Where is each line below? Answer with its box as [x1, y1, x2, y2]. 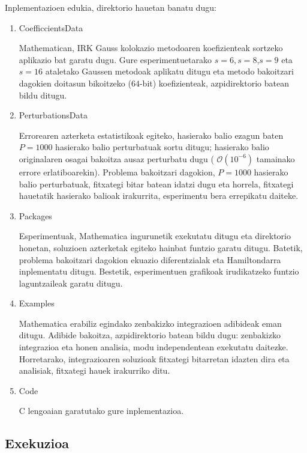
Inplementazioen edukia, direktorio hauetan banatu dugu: [5, 1, 216, 13]
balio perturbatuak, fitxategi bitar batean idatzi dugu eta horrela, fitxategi [19, 177, 294, 190]
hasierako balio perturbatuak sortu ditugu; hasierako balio [55, 141, 269, 153]
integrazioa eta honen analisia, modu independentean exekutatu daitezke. [19, 341, 288, 353]
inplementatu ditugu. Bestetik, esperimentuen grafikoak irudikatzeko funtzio [19, 265, 299, 278]
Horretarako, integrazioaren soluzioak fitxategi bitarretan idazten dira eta [19, 352, 290, 365]
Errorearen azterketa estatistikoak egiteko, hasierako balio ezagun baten [19, 129, 284, 141]
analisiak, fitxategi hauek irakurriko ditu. [19, 364, 170, 377]
